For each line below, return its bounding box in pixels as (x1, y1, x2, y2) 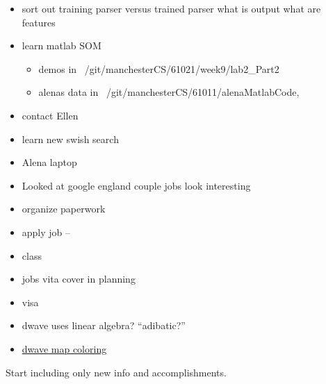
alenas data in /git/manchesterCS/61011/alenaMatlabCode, (38, 85, 300, 99)
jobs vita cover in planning (22, 272, 136, 286)
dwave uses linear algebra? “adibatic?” (22, 318, 186, 333)
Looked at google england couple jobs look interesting (22, 178, 251, 192)
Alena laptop (22, 155, 77, 169)
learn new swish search (22, 131, 119, 146)
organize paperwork (22, 201, 106, 216)
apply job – (22, 224, 71, 239)
